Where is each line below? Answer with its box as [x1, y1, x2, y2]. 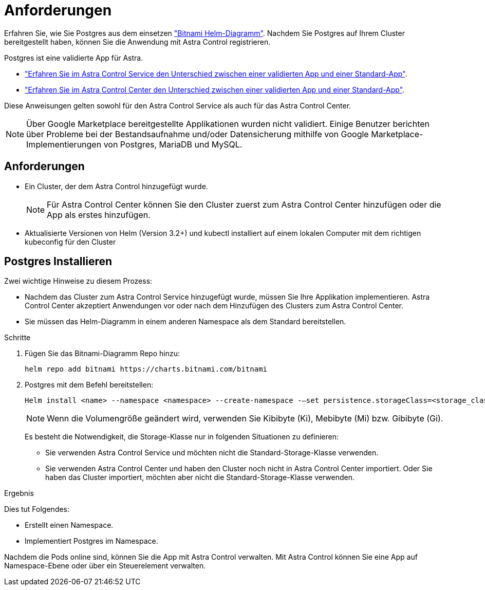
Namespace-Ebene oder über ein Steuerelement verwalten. [4, 561, 206, 570]
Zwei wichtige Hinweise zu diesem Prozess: [4, 276, 153, 286]
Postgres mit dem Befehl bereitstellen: [25, 380, 154, 390]
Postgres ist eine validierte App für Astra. [4, 53, 143, 62]
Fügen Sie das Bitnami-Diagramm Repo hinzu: [25, 349, 180, 358]
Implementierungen [26, 139, 102, 150]
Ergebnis [4, 489, 34, 498]
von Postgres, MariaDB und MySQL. [103, 139, 242, 150]
